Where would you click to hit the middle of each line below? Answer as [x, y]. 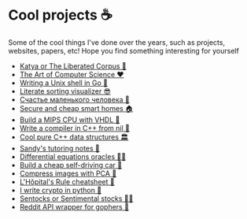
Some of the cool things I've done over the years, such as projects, [117, 42]
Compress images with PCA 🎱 [68, 173]
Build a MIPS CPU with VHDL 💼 [70, 120]
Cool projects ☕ [60, 15]
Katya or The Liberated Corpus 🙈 [73, 66]
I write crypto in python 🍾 [61, 190]
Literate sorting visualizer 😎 [65, 91]
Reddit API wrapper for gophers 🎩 [74, 206]
